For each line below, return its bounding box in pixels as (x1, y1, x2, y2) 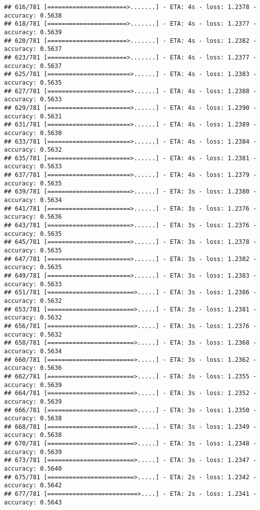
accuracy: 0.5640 (4, 465, 62, 473)
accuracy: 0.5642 (4, 482, 62, 489)
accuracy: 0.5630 (4, 129, 62, 137)
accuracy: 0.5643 (4, 498, 62, 506)
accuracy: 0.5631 (4, 112, 62, 120)
